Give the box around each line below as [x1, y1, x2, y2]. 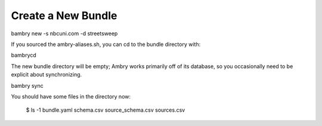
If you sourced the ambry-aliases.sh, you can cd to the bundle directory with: [11, 41, 201, 48]
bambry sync [11, 82, 44, 89]
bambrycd [11, 51, 37, 59]
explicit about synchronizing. [11, 71, 82, 78]
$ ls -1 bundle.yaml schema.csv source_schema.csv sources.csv [26, 106, 185, 113]
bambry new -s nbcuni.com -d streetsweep [11, 30, 118, 37]
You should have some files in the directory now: [11, 93, 131, 100]
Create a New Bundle [11, 9, 117, 22]
